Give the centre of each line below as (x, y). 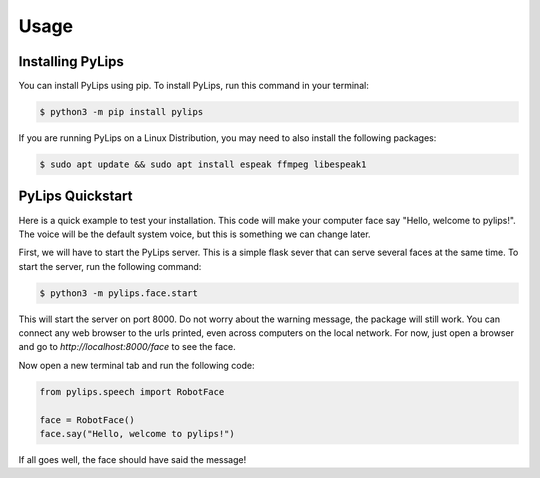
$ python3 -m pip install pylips (121, 112)
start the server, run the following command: (110, 266)
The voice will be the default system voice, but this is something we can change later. (194, 234)
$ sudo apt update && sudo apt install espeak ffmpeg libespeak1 (203, 164)
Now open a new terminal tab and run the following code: (136, 365)
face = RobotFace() (87, 419)
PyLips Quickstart (75, 196)
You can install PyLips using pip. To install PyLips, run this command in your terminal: (193, 86)
